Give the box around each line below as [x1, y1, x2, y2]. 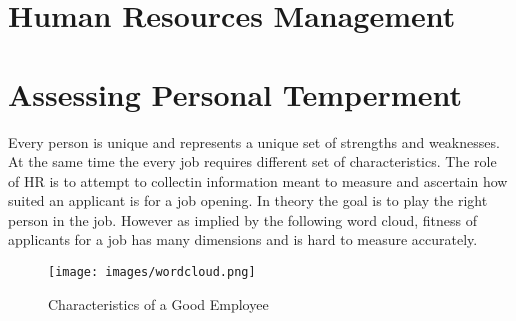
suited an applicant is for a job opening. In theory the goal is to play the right [8, 190, 488, 211]
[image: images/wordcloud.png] [48, 265, 256, 280]
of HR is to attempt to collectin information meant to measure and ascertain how [8, 170, 508, 191]
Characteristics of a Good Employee [48, 293, 269, 314]
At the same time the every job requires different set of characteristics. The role [8, 151, 497, 172]
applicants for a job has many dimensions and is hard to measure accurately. [8, 229, 478, 250]
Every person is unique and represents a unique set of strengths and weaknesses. [8, 131, 500, 152]
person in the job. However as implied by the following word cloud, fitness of [8, 209, 478, 230]
